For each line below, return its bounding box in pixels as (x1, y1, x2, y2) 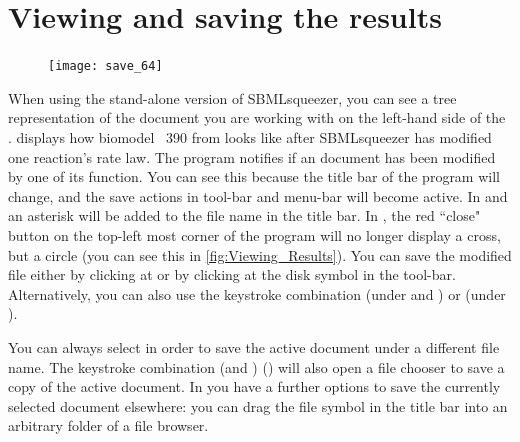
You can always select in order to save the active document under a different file (8, 336, 500, 357)
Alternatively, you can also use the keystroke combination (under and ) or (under (8, 283, 506, 304)
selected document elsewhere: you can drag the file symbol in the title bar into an (8, 395, 508, 416)
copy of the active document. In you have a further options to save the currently (8, 376, 501, 397)
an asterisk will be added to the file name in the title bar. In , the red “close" (8, 205, 481, 226)
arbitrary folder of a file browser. (8, 415, 209, 436)
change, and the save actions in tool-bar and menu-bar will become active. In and (8, 185, 508, 206)
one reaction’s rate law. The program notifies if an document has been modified (8, 146, 496, 167)
